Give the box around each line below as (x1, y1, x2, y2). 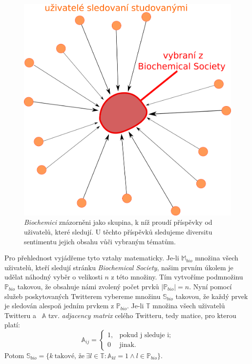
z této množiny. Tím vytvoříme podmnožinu (111, 272, 243, 282)
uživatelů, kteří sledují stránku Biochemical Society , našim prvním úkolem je (4, 262, 233, 272)
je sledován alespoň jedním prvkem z (4, 300, 114, 311)
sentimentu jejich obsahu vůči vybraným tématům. (24, 236, 176, 246)
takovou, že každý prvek (175, 291, 248, 301)
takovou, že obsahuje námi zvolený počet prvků (17, 281, 159, 292)
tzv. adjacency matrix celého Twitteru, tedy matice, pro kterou (48, 310, 236, 320)
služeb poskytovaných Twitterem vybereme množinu (4, 291, 161, 301)
